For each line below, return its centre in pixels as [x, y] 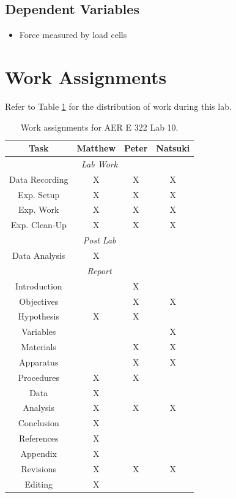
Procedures [39, 377]
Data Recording [39, 179]
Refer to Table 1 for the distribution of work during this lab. [118, 106]
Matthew [96, 148]
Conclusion [39, 423]
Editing [39, 484]
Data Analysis [39, 255]
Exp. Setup [39, 194]
